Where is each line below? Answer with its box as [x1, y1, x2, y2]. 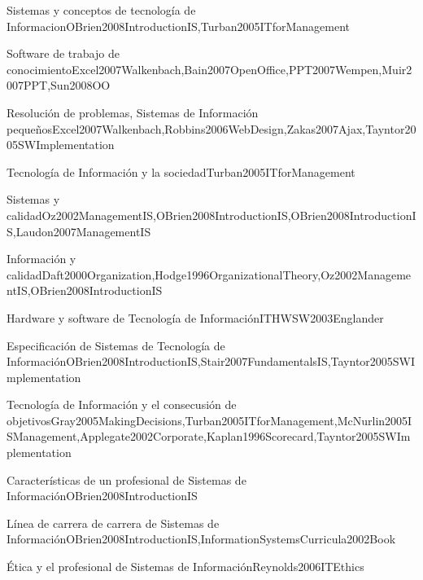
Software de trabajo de [7, 45, 120, 62]
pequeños [7, 120, 53, 137]
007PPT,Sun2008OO [7, 77, 111, 94]
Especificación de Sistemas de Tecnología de [7, 336, 225, 354]
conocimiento [7, 60, 72, 77]
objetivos [7, 411, 51, 428]
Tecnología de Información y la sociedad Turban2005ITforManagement [7, 163, 355, 180]
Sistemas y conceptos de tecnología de [7, 2, 196, 18]
